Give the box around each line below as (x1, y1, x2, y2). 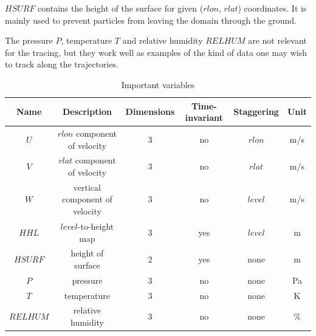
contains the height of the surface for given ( (38, 2, 204, 14)
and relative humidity (122, 34, 203, 47)
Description (62, 105, 112, 118)
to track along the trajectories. (5, 58, 118, 70)
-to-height (77, 219, 114, 232)
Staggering (233, 105, 279, 118)
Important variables (121, 78, 195, 91)
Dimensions (125, 105, 175, 118)
